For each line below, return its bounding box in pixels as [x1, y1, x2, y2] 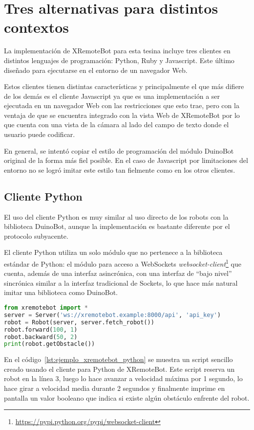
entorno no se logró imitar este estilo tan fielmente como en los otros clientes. [4, 164, 235, 175]
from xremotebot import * [4, 304, 88, 312]
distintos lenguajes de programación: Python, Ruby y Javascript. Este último [4, 55, 234, 65]
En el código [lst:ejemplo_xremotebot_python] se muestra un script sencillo [4, 354, 233, 364]
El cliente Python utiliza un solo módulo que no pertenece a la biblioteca [4, 247, 223, 257]
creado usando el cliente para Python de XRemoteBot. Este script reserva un [4, 363, 235, 374]
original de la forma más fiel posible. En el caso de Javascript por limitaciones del [4, 155, 248, 165]
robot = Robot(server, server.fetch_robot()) [4, 318, 154, 326]
